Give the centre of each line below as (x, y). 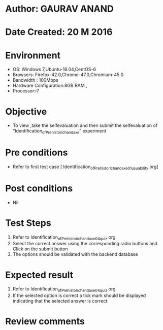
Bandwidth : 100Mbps (35, 80)
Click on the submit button (40, 249)
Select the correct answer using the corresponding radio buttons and (85, 244)
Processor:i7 (26, 91)
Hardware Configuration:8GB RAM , (50, 86)
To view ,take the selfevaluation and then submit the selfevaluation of (85, 125)
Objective (26, 111)
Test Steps (28, 223)
